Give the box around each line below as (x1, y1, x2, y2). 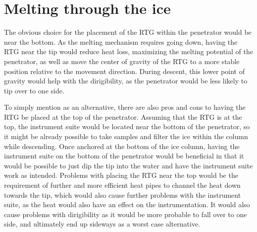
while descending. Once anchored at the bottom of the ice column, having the (4, 141, 240, 151)
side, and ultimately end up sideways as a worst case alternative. (4, 219, 201, 229)
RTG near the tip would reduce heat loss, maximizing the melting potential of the (4, 46, 253, 57)
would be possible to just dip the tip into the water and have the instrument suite (4, 160, 253, 170)
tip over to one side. (4, 85, 64, 95)
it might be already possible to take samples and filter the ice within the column (4, 131, 248, 142)
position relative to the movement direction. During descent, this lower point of (4, 66, 245, 76)
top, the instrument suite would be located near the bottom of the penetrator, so (4, 121, 250, 132)
